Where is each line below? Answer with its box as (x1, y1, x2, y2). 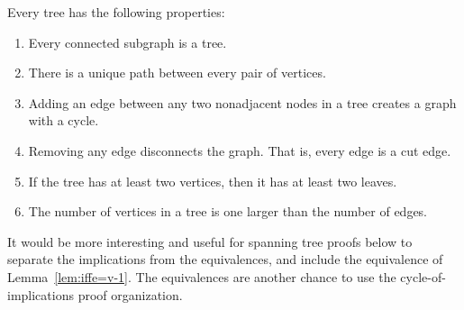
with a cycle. (28, 111, 99, 130)
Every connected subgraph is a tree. (28, 32, 227, 51)
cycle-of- (400, 267, 446, 286)
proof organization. (77, 285, 183, 304)
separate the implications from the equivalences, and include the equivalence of (7, 250, 443, 269)
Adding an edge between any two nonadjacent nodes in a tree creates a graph (28, 93, 457, 112)
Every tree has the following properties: (7, 3, 225, 21)
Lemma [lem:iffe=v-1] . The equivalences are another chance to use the (7, 267, 396, 286)
